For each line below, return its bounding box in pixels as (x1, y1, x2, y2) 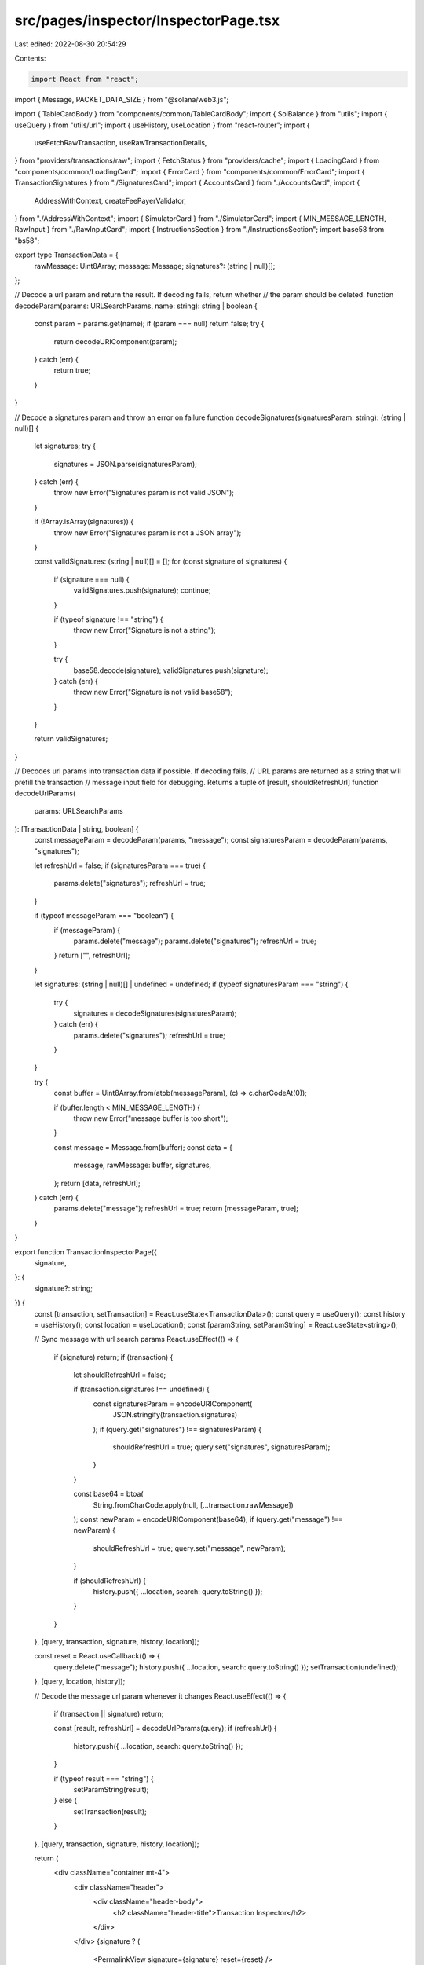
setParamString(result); (73, 1785, 149, 1794)
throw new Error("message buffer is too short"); (73, 1114, 228, 1123)
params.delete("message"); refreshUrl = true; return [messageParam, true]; (53, 1203, 298, 1214)
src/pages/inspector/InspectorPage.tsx (14, 12, 280, 29)
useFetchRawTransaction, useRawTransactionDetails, (34, 138, 207, 148)
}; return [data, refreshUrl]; (53, 1178, 141, 1188)
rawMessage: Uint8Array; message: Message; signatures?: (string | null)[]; (34, 261, 276, 270)
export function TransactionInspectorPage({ (14, 1247, 157, 1257)
